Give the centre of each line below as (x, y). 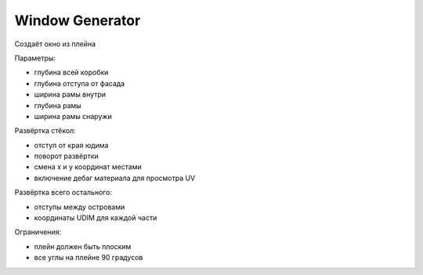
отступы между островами (80, 207)
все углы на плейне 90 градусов (89, 258)
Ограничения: (38, 232)
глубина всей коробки (71, 72)
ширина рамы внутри (70, 95)
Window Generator (78, 20)
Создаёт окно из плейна (55, 44)
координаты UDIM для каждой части (96, 218)
